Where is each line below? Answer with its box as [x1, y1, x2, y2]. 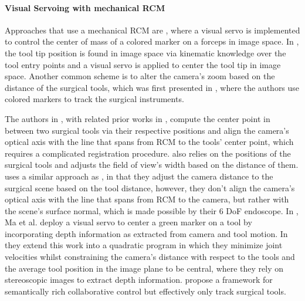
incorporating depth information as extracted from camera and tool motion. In [5, 227, 288, 239]
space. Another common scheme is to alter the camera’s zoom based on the [5, 70, 275, 82]
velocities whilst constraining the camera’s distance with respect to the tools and [5, 251, 295, 263]
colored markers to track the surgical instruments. [5, 93, 184, 105]
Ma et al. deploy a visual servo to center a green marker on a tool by [5, 216, 252, 228]
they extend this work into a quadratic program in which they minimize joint [5, 239, 283, 251]
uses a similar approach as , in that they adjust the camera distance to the [5, 170, 273, 182]
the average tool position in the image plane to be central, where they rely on [5, 262, 284, 274]
